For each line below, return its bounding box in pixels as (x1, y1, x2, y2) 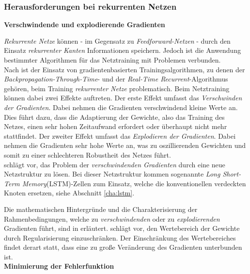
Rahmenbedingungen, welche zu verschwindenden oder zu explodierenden (4, 213, 220, 224)
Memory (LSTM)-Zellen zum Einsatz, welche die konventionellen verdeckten (22, 178, 246, 188)
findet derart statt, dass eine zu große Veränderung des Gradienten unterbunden (4, 242, 242, 252)
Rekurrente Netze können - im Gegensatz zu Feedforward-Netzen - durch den (4, 35, 231, 46)
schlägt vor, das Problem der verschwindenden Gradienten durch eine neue (4, 159, 225, 169)
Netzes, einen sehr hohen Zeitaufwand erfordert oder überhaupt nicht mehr (4, 121, 227, 131)
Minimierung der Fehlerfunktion (4, 261, 114, 271)
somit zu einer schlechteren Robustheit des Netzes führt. (4, 149, 171, 160)
